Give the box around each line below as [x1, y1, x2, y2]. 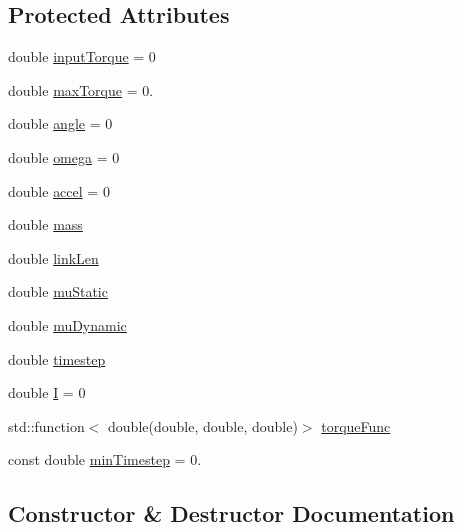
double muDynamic [8, 314, 127, 335]
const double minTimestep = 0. [8, 449, 202, 470]
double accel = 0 [8, 180, 110, 201]
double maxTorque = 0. [8, 79, 154, 100]
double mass [8, 214, 83, 235]
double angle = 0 [8, 113, 113, 134]
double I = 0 [8, 382, 86, 403]
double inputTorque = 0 [8, 46, 156, 67]
